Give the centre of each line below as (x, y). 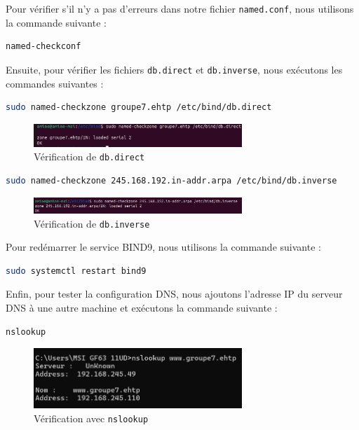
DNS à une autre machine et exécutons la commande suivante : (142, 307)
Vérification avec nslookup (91, 418)
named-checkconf (43, 47)
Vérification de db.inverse (92, 223)
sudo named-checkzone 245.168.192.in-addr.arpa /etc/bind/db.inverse (171, 181)
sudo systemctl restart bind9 (76, 271)
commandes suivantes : (55, 83)
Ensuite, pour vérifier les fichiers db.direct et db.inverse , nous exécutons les (174, 69)
